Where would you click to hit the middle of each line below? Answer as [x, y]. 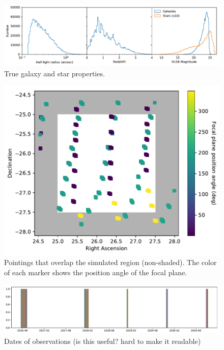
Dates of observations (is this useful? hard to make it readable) [103, 341]
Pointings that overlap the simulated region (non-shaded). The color [110, 262]
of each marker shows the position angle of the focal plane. [96, 272]
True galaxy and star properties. [54, 73]
